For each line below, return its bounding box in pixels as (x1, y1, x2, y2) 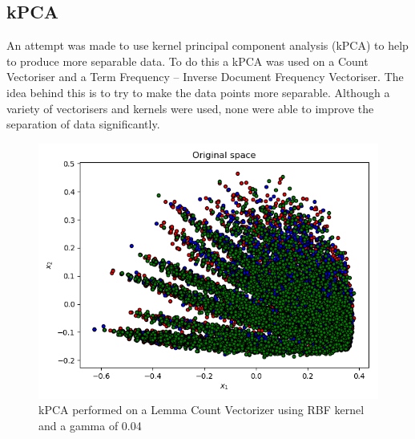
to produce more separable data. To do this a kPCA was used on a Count (6, 52, 369, 69)
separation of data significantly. (6, 116, 160, 132)
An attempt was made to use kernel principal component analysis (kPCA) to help (6, 37, 409, 54)
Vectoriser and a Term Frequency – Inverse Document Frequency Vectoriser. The (6, 68, 404, 85)
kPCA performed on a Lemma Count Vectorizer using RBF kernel (38, 401, 365, 418)
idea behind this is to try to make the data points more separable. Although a (6, 83, 390, 100)
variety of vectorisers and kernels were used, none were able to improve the (6, 100, 374, 116)
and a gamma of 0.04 (38, 417, 142, 433)
